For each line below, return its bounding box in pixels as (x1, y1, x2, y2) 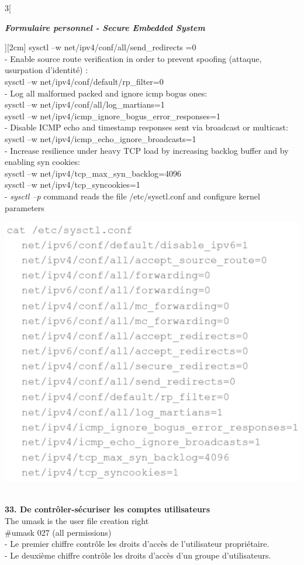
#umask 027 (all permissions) (5, 526, 112, 538)
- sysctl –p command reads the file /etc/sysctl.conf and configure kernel (5, 190, 260, 202)
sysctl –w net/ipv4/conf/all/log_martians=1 (5, 98, 165, 111)
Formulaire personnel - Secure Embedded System (5, 21, 205, 33)
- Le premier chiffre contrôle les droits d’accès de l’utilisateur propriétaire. (5, 538, 270, 550)
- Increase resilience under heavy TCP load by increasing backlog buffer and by (5, 144, 289, 156)
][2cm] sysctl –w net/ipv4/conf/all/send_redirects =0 (5, 41, 196, 53)
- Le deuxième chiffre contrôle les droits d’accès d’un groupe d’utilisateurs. (5, 549, 271, 561)
